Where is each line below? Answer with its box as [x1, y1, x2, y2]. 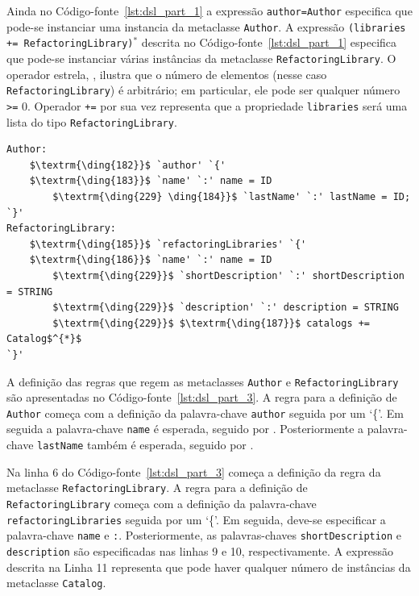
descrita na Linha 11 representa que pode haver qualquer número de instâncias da [6, 558, 411, 575]
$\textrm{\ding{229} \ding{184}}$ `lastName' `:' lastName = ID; [52, 190, 411, 202]
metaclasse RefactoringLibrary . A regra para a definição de [6, 479, 308, 496]
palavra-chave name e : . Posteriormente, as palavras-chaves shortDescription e [6, 527, 402, 544]
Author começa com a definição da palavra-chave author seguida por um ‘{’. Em [6, 404, 404, 421]
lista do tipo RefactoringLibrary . [6, 113, 177, 130]
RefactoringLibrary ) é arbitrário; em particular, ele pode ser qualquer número [6, 81, 400, 98]
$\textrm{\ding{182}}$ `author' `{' [29, 159, 226, 171]
